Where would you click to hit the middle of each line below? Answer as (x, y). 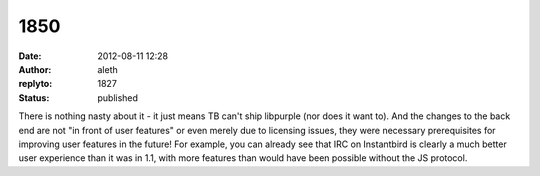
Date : (30, 56)
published (118, 97)
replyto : (35, 84)
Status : (34, 97)
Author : (35, 69)
